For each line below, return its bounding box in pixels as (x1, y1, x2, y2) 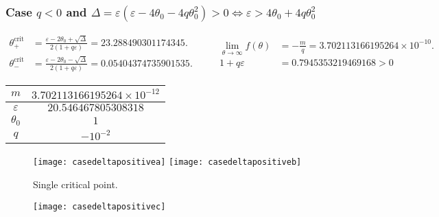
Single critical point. (33, 176, 118, 191)
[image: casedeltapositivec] (33, 201, 166, 212)
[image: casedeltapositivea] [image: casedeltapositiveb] (33, 157, 302, 168)
